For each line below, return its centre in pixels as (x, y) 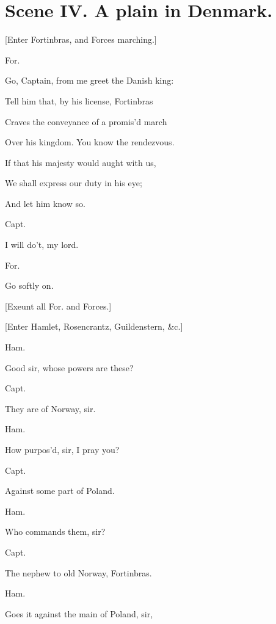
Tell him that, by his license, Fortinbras (79, 100)
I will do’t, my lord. (42, 245)
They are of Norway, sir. (50, 408)
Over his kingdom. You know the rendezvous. (90, 142)
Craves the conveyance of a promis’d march (86, 121)
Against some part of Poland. (60, 491)
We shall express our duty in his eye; (74, 183)
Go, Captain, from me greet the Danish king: (89, 80)
